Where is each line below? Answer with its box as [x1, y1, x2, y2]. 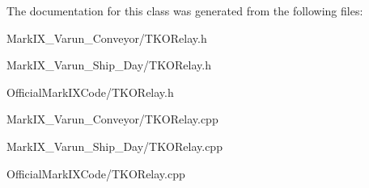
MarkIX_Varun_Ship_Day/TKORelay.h [6, 56, 211, 73]
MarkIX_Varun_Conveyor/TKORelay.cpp [6, 111, 218, 127]
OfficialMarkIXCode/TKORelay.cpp [6, 165, 185, 182]
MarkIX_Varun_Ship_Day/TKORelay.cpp [6, 137, 223, 154]
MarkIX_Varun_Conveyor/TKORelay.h [6, 29, 207, 46]
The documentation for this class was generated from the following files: [6, 2, 363, 19]
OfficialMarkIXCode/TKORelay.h [6, 83, 174, 100]
